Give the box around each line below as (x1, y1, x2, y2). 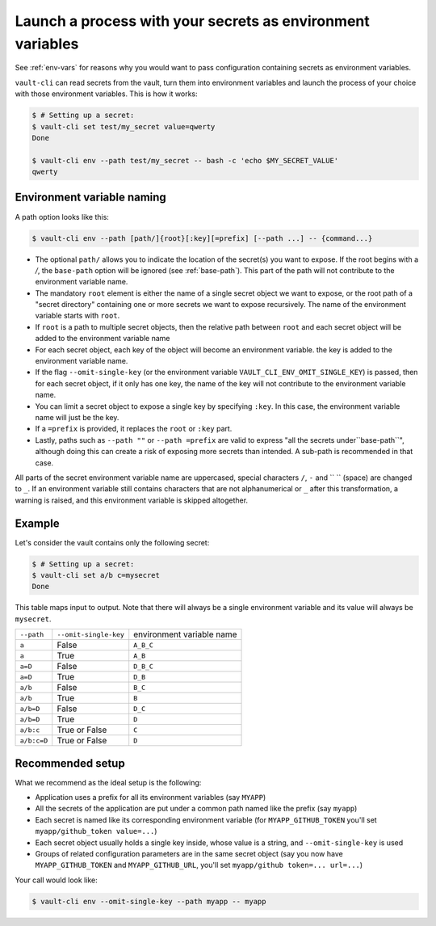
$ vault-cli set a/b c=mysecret (31, 570, 161, 580)
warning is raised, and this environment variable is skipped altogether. (15, 495, 249, 505)
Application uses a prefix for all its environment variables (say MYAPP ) (35, 793, 266, 802)
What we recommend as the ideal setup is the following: (15, 777, 202, 787)
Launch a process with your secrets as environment (15, 12, 371, 30)
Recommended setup (15, 756, 125, 770)
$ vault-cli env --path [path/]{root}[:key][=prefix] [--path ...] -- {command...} (31, 234, 373, 242)
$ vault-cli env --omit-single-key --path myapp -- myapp (31, 897, 266, 906)
